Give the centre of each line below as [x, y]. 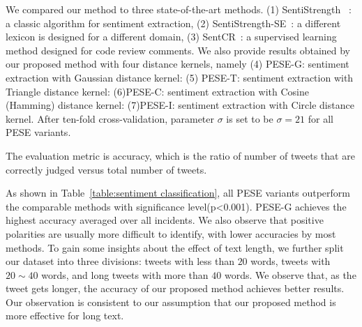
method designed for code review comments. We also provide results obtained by [178, 50]
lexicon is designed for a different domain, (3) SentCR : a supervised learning [171, 37]
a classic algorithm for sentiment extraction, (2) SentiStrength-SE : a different [173, 23]
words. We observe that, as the [290, 274]
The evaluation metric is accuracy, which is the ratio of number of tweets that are [180, 155]
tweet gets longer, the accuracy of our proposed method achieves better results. [175, 288]
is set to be [250, 118]
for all [320, 118]
